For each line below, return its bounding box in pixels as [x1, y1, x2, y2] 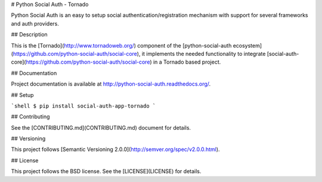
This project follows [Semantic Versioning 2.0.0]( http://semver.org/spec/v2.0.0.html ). [11, 146, 220, 153]
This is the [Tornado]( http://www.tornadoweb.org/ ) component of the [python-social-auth [11, 42, 232, 49]
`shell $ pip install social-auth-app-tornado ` [11, 102, 156, 109]
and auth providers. [11, 20, 59, 27]
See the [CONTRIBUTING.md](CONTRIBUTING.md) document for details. [11, 124, 191, 131]
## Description [11, 31, 48, 38]
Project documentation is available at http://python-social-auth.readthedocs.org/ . [11, 80, 211, 87]
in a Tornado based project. [153, 58, 221, 65]
